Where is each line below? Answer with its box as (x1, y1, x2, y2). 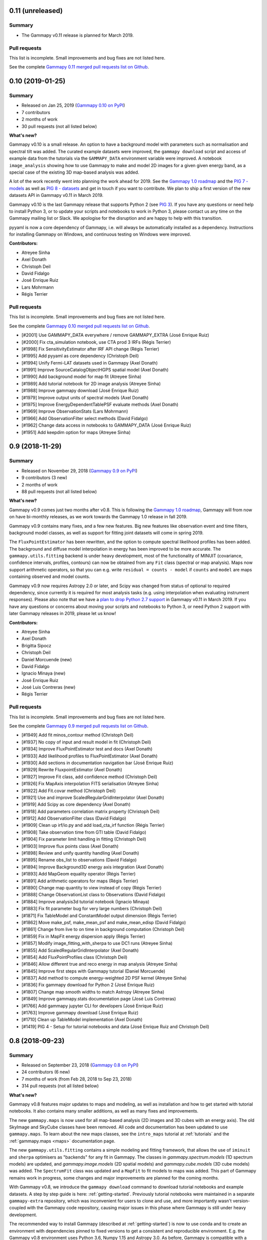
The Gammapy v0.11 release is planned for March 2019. (21, 32, 134, 38)
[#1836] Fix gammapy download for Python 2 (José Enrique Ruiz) (21, 982, 155, 988)
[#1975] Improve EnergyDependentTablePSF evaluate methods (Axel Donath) (21, 402, 178, 408)
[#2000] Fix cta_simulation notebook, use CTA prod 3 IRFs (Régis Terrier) (21, 339, 171, 345)
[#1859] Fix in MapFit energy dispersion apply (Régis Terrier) (21, 933, 145, 939)
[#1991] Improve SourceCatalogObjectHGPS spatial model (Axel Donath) (21, 367, 169, 373)
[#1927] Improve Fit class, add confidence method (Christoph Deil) (21, 774, 158, 780)
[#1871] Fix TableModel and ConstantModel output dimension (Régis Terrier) (21, 913, 177, 919)
